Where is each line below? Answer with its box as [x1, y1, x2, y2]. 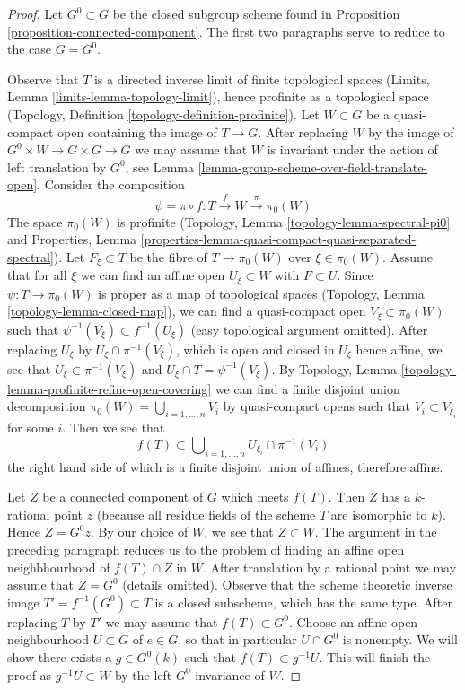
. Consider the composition [37, 175, 185, 194]
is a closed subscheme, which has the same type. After [154, 592, 452, 611]
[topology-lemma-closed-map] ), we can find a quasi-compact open [7, 301, 366, 320]
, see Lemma [125, 157, 195, 176]
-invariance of [190, 665, 265, 684]
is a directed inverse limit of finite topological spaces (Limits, [93, 69, 430, 88]
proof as [7, 665, 52, 684]
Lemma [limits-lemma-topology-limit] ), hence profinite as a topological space [7, 87, 429, 106]
